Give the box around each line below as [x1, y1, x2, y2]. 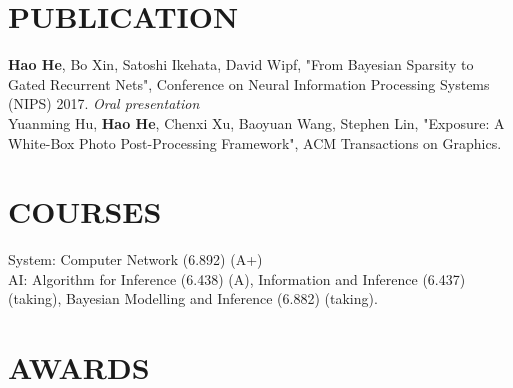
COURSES [8, 191, 162, 232]
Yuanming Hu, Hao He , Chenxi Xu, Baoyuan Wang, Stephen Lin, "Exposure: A [8, 112, 505, 133]
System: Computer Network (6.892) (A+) [8, 249, 263, 270]
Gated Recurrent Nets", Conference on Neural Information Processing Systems [8, 73, 490, 94]
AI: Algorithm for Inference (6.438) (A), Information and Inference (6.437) [8, 268, 466, 289]
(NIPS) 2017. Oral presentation [8, 93, 200, 114]
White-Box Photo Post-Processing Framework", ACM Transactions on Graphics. [8, 132, 502, 153]
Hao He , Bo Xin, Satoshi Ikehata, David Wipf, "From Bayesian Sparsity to [8, 54, 474, 75]
